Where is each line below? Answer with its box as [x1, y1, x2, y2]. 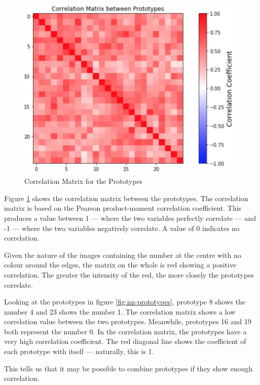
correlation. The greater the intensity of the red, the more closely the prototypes [4, 269, 254, 280]
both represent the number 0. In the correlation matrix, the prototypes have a [4, 326, 247, 336]
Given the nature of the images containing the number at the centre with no [4, 249, 241, 260]
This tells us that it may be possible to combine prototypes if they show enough [4, 363, 253, 373]
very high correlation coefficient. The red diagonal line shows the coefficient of [4, 336, 246, 346]
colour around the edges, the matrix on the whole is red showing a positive [4, 259, 237, 270]
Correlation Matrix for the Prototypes [24, 176, 143, 186]
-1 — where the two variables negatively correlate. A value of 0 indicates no [4, 222, 240, 233]
